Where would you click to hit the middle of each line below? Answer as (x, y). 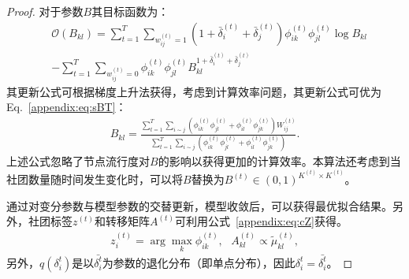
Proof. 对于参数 (45, 11)
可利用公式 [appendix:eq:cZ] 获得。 (261, 221)
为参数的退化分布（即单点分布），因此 (199, 262)
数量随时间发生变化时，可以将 (105, 179)
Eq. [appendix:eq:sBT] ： (67, 107)
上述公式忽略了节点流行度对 (78, 161)
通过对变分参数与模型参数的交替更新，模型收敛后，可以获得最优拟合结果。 (199, 205)
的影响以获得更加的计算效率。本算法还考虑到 (274, 161)
